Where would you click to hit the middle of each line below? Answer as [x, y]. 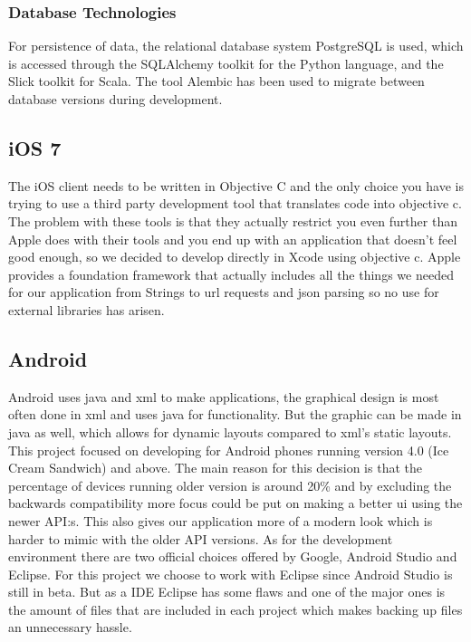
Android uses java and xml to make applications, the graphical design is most [224, 396]
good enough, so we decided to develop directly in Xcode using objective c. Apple [235, 257]
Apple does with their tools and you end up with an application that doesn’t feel [233, 239]
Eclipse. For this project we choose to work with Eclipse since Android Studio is [231, 574]
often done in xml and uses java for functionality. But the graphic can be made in [235, 414]
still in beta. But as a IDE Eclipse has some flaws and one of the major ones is [227, 592]
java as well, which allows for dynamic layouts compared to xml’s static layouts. [230, 431]
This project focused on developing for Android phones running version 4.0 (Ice [229, 450]
